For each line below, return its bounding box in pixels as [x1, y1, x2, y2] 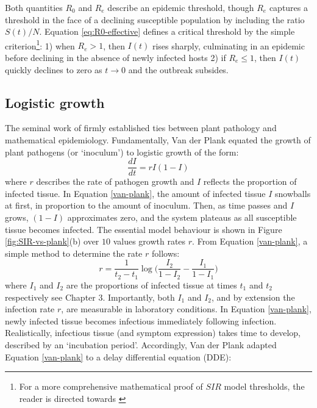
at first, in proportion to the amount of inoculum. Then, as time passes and [5, 199, 288, 212]
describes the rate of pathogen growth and [36, 175, 194, 188]
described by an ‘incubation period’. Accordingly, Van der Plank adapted [5, 338, 277, 351]
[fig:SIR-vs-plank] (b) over [5, 235, 99, 248]
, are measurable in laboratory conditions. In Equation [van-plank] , [61, 302, 312, 315]
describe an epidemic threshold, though [107, 1, 254, 13]
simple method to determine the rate [5, 246, 143, 259]
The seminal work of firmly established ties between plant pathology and [5, 121, 277, 134]
